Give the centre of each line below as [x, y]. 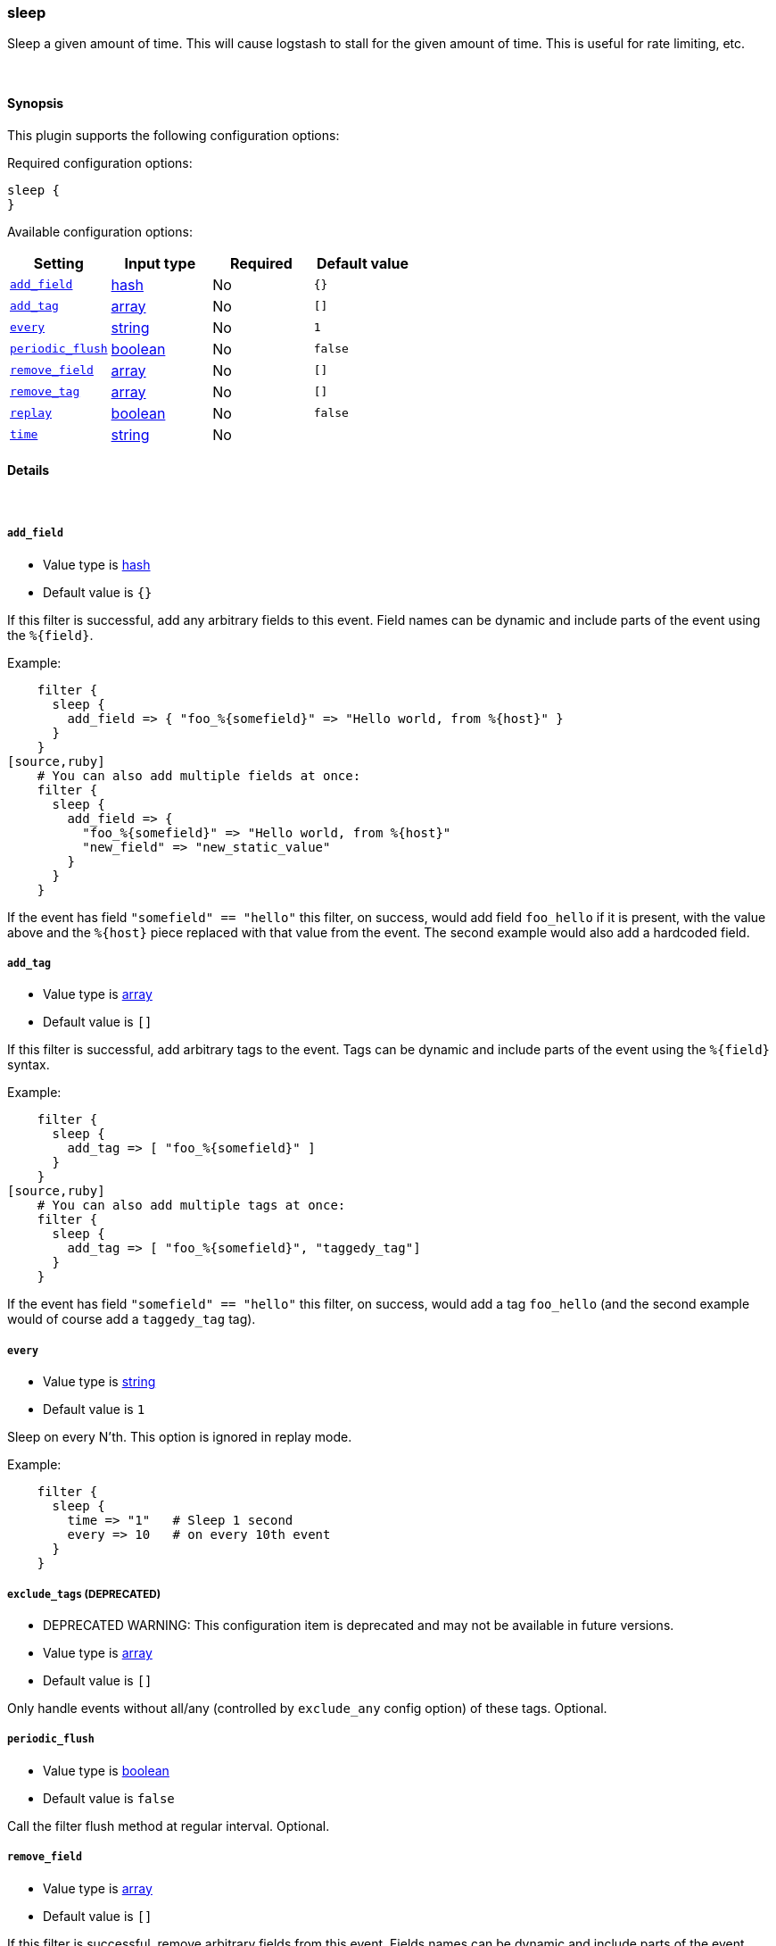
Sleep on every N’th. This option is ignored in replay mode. [180, 1437]
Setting [58, 263]
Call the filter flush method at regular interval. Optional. [169, 1825]
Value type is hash [97, 564]
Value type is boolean [106, 1770]
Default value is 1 [94, 1410]
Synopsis [36, 103]
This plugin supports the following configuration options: [173, 135]
